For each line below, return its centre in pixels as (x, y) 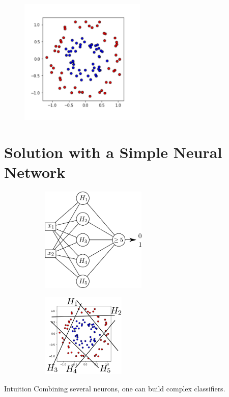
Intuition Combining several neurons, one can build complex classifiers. (115, 388)
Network (35, 171)
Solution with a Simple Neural (113, 152)
